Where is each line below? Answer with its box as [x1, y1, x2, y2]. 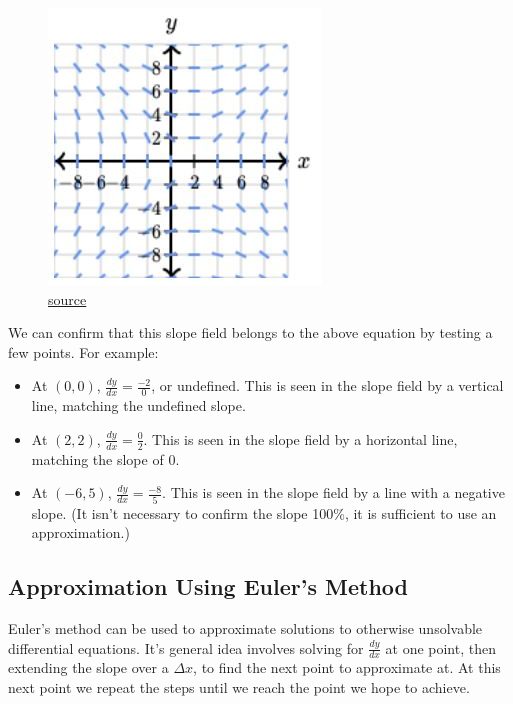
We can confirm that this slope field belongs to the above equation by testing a [8, 322, 493, 343]
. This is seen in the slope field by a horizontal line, [143, 428, 458, 449]
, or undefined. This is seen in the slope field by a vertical [151, 375, 504, 396]
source [48, 288, 87, 309]
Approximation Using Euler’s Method [8, 571, 408, 602]
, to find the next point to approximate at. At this [193, 657, 501, 678]
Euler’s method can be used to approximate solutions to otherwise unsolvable [8, 617, 483, 638]
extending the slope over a [8, 657, 169, 678]
